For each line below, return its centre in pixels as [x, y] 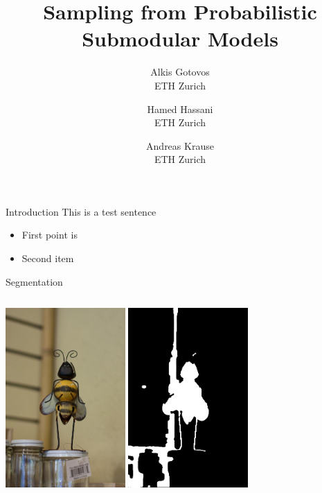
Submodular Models [180, 38]
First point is [50, 235]
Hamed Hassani [180, 109]
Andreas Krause [180, 145]
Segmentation [34, 281]
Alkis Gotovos [180, 72]
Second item [48, 258]
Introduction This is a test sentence [81, 211]
